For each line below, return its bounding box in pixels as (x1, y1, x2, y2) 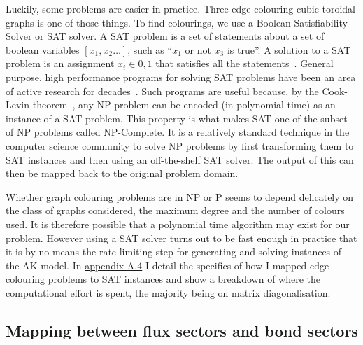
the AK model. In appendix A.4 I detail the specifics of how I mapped (6, 258, 307, 272)
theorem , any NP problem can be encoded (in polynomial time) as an (32, 97, 336, 112)
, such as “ (127, 42, 173, 57)
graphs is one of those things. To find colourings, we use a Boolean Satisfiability (6, 15, 348, 29)
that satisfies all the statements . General (155, 56, 334, 71)
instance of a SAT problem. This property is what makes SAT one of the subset (6, 111, 348, 125)
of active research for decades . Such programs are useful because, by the (6, 83, 319, 98)
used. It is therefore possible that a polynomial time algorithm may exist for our (6, 216, 350, 231)
